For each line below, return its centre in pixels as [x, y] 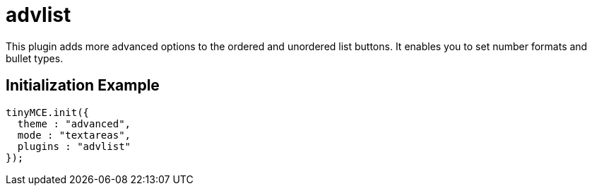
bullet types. [35, 58]
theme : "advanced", [74, 123]
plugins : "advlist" [74, 146]
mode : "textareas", [74, 135]
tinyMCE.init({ [48, 112]
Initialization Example [83, 86]
